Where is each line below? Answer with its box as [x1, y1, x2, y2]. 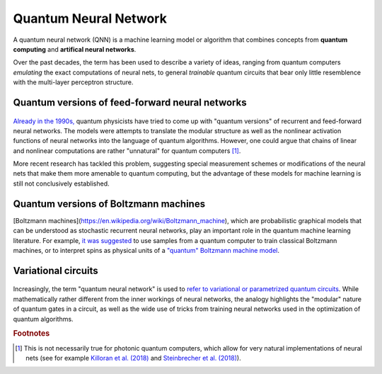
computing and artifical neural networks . [13, 45, 137, 53]
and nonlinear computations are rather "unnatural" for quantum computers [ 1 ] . [13, 146, 241, 155]
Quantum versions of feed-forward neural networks [13, 96, 247, 108]
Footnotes [13, 329, 50, 339]
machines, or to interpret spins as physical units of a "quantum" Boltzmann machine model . [13, 246, 279, 254]
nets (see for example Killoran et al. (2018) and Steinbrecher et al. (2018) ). [25, 353, 241, 362]
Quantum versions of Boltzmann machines [13, 198, 205, 210]
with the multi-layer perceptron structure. [13, 78, 134, 86]
